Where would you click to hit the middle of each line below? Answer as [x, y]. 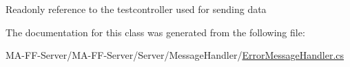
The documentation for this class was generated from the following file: [155, 32]
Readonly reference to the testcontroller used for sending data [136, 9]
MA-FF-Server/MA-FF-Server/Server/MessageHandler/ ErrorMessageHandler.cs [175, 55]
